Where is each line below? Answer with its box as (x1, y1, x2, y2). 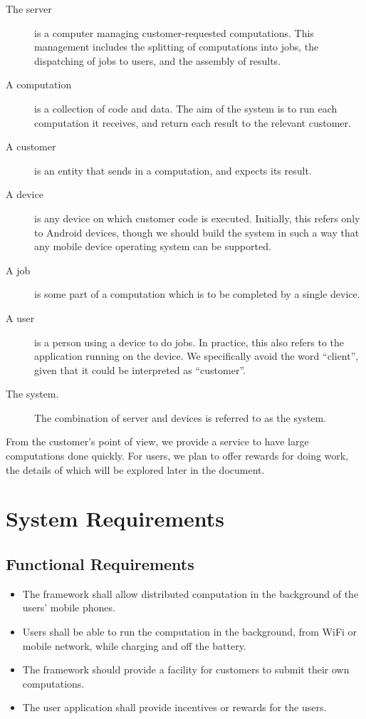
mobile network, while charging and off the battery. (22, 638, 246, 653)
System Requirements (6, 504, 224, 533)
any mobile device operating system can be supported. (34, 239, 271, 254)
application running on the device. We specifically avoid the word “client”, (34, 348, 359, 363)
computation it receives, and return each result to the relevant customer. (34, 115, 351, 130)
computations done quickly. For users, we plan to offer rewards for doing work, (6, 448, 349, 463)
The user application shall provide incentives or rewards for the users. (22, 700, 327, 715)
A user (6, 310, 35, 325)
